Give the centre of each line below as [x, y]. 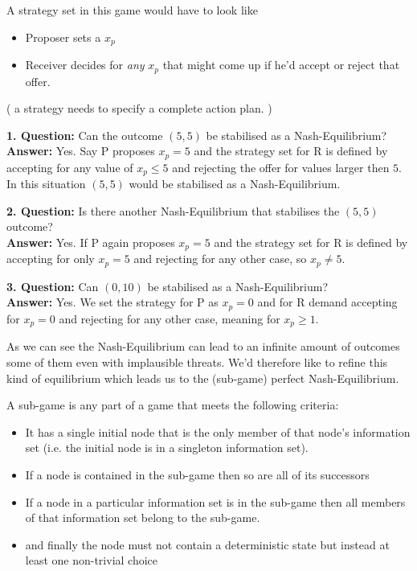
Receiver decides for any [85, 65]
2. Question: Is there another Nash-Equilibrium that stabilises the [173, 210]
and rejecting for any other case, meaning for [170, 318]
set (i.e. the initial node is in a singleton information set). [167, 448]
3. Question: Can [53, 286]
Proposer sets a [63, 37]
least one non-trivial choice [92, 560]
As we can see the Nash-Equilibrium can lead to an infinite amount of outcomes [203, 346]
